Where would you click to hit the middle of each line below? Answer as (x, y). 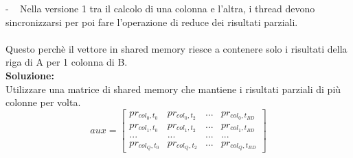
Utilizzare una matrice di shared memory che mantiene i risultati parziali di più (173, 89)
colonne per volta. (43, 102)
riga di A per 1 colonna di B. (67, 62)
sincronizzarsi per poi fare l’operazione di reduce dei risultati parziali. (152, 22)
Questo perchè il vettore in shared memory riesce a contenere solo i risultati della (176, 48)
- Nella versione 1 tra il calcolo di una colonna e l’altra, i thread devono (160, 8)
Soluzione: (30, 75)
